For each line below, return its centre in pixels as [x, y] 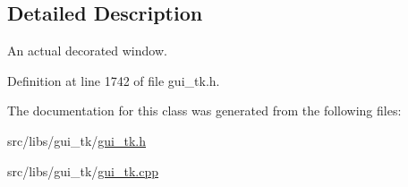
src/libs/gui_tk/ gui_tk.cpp [83, 170]
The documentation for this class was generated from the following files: [204, 110]
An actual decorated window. [87, 51]
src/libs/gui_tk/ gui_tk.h [77, 140]
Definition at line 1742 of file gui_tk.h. [114, 80]
